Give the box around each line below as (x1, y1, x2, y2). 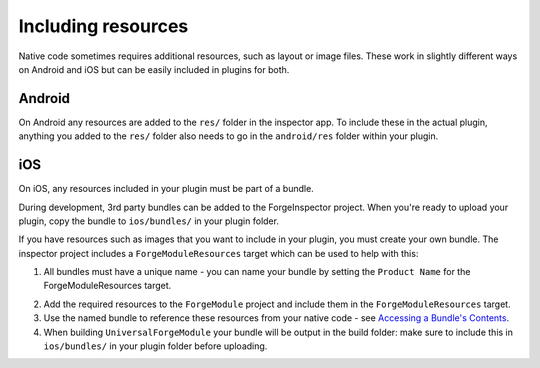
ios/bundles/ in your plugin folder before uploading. (43, 340, 268, 352)
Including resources (18, 15, 189, 37)
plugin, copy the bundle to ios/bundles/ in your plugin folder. (18, 215, 280, 227)
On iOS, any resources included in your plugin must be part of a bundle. (18, 183, 314, 195)
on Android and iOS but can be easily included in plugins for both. (18, 63, 290, 75)
